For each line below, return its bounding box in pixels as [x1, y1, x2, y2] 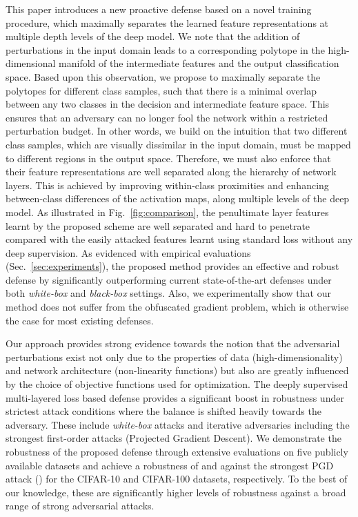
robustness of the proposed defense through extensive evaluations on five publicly [6, 445, 348, 458]
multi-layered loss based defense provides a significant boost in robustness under [6, 390, 344, 404]
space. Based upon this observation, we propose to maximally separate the [6, 69, 321, 84]
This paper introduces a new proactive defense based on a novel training [6, 2, 312, 16]
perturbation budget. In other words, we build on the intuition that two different [6, 124, 348, 138]
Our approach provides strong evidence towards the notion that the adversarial [6, 336, 340, 351]
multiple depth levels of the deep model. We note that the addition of [6, 29, 300, 43]
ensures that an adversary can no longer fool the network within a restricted [6, 110, 328, 124]
